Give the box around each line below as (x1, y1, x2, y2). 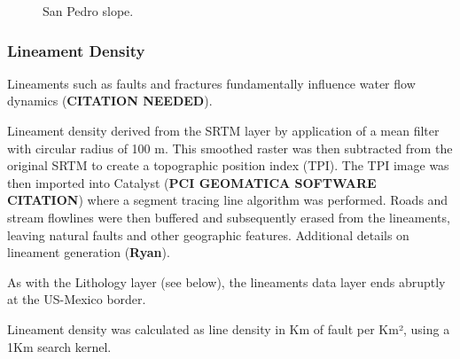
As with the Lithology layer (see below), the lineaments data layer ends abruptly (7, 272, 446, 291)
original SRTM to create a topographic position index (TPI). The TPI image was (7, 156, 449, 175)
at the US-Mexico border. (7, 290, 146, 308)
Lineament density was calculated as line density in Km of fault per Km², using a (7, 319, 450, 338)
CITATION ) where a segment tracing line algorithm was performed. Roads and (7, 191, 448, 209)
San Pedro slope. (43, 2, 134, 20)
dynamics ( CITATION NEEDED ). (7, 91, 213, 110)
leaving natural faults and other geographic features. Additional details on (7, 225, 409, 244)
